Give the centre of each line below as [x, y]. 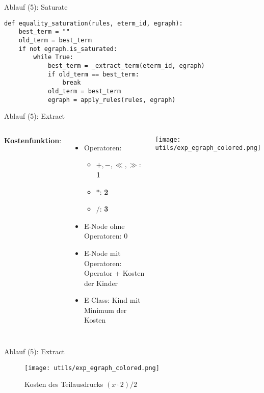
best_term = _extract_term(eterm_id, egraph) [126, 65]
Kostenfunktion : [33, 140]
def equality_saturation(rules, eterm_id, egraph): [94, 23]
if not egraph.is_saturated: [68, 49]
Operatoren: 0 [106, 236]
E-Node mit [102, 253]
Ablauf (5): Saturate [36, 7]
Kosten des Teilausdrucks [64, 384]
